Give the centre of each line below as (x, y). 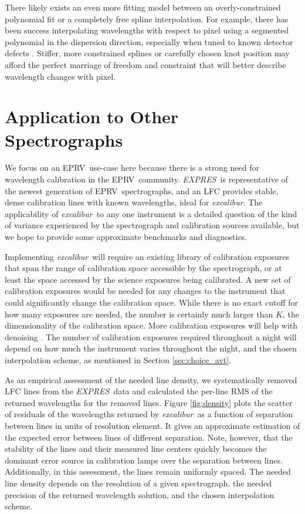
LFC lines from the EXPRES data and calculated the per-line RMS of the (139, 391)
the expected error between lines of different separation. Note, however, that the (149, 437)
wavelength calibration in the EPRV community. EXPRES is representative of (146, 179)
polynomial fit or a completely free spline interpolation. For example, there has (147, 18)
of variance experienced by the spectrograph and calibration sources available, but (152, 225)
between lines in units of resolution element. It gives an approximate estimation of (152, 425)
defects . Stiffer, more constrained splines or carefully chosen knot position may (147, 53)
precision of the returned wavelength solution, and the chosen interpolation (140, 494)
